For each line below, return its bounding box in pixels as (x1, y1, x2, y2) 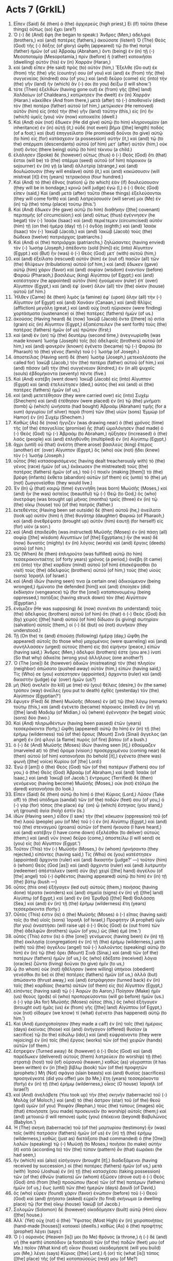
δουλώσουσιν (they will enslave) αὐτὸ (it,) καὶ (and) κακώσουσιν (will (13, 168, 160, 174)
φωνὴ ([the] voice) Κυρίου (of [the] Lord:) (13, 758, 102, 764)
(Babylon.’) (13, 1119, 36, 1125)
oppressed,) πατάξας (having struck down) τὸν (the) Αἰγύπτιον (13, 594, 147, 600)
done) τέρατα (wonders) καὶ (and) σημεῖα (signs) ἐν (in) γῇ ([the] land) (13, 889, 164, 895)
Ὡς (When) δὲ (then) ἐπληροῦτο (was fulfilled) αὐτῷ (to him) (13, 550, 143, 556)
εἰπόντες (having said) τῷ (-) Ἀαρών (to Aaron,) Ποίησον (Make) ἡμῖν (13, 987, 161, 994)
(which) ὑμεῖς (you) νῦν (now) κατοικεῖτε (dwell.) (13, 113, 118, 119)
